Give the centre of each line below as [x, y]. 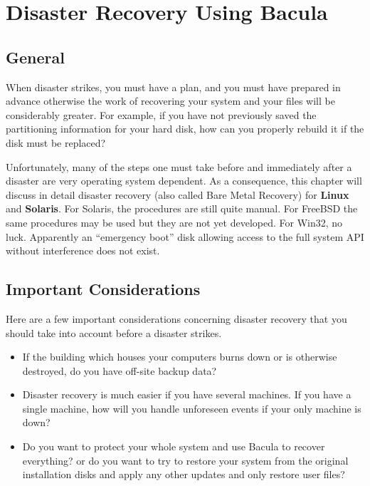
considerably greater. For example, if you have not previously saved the [161, 114]
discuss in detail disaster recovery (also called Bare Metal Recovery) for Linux [178, 194]
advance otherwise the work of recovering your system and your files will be [170, 101]
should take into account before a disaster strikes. [114, 332]
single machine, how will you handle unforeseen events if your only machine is [192, 408]
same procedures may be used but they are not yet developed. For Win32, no [174, 222]
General [35, 57]
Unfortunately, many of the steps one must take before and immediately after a [179, 166]
